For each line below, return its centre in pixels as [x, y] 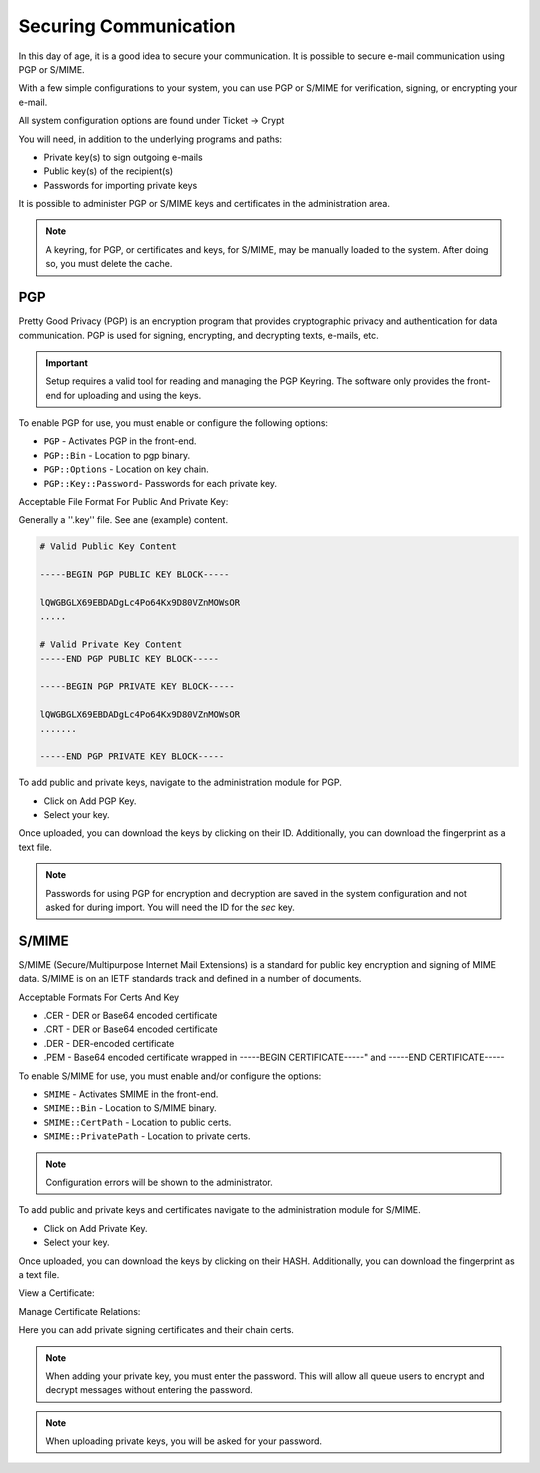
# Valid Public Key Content [108, 546]
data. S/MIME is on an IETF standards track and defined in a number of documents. [190, 979]
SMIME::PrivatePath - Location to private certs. [147, 1136]
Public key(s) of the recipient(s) [108, 171]
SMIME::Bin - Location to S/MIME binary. [130, 1108]
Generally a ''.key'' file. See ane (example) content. [123, 520]
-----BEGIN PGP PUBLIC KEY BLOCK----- [134, 574]
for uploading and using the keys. [132, 395]
